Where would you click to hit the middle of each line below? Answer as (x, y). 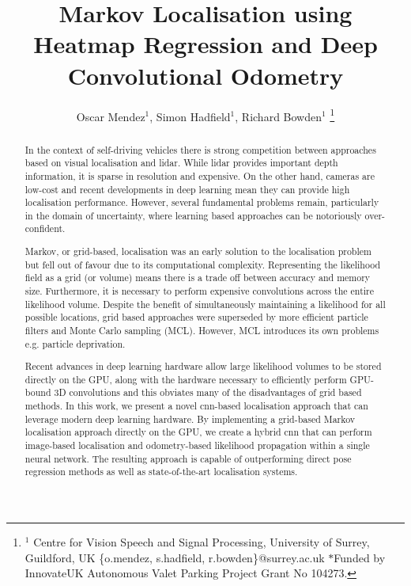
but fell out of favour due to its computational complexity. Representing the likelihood (203, 264)
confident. (45, 228)
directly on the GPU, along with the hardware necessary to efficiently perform (186, 379)
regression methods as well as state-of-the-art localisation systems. (161, 472)
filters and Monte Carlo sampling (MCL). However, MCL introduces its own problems (202, 330)
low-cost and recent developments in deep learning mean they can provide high (187, 189)
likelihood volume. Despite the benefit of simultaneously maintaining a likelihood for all (205, 304)
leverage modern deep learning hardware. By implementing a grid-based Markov (190, 419)
